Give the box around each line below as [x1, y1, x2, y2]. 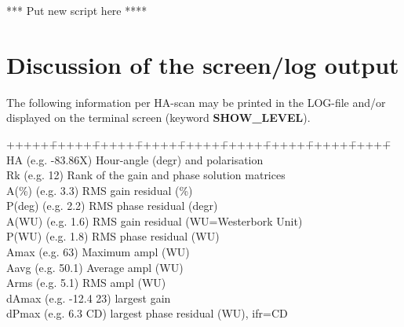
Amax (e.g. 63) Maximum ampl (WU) [6, 244, 190, 260]
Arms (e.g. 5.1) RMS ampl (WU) [6, 274, 166, 291]
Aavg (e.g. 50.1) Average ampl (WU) [6, 259, 184, 275]
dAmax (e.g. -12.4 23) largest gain [6, 289, 171, 306]
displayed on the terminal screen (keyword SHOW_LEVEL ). [6, 109, 311, 126]
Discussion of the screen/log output [6, 48, 399, 80]
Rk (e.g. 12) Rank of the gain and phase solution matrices [6, 167, 286, 183]
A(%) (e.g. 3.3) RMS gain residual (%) [6, 182, 193, 198]
